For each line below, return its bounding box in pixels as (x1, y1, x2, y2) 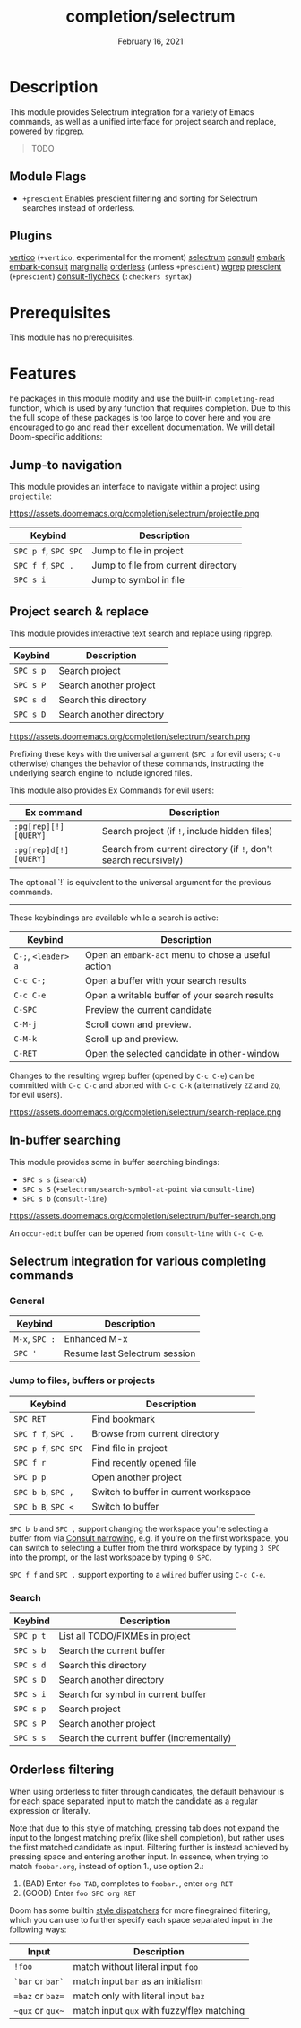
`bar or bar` (13, 1975, 64, 1988)
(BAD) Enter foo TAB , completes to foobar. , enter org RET (21, 1877, 234, 1889)
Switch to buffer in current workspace (91, 1485, 251, 1498)
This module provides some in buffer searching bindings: (9, 1156, 219, 1167)
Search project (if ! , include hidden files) (101, 824, 273, 837)
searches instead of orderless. (21, 202, 135, 213)
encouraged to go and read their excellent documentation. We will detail (9, 422, 276, 432)
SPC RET (13, 1414, 47, 1423)
